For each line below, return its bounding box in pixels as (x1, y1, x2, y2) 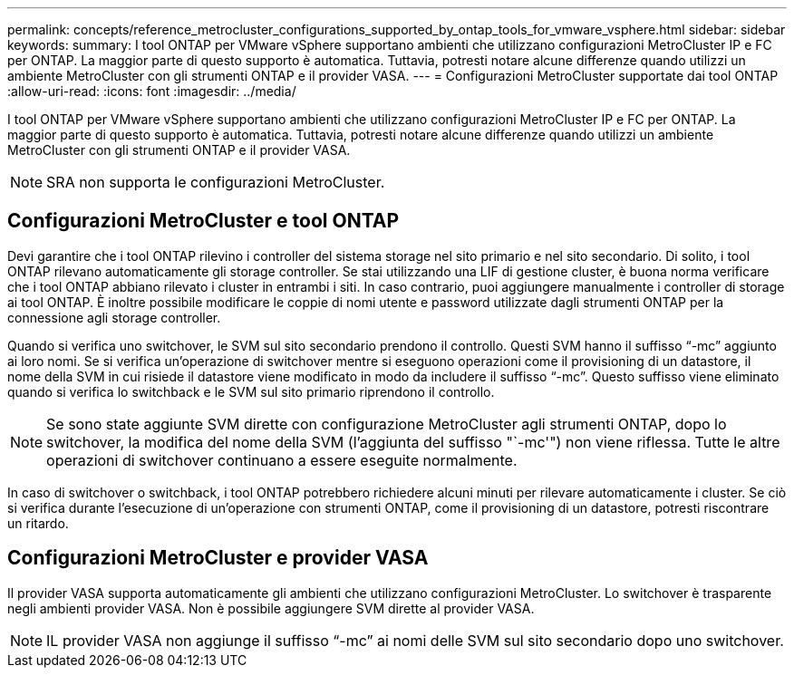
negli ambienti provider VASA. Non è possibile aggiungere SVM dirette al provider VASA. (7, 600, 535, 616)
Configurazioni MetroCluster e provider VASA (7, 546, 429, 570)
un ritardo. (7, 515, 69, 531)
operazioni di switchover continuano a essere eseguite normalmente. (46, 450, 518, 469)
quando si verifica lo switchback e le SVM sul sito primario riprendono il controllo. (7, 383, 495, 400)
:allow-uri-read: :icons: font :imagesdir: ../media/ (7, 83, 296, 99)
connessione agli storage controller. (7, 309, 221, 325)
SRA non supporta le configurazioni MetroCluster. (46, 173, 385, 191)
